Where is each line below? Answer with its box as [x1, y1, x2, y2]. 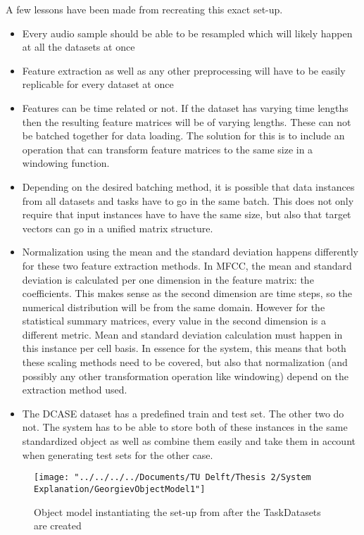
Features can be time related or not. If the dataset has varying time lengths [22, 100, 349, 115]
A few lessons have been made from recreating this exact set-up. [6, 2, 283, 16]
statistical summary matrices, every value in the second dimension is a [22, 313, 326, 328]
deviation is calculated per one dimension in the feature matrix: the [22, 272, 314, 287]
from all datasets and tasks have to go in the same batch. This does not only [22, 193, 354, 208]
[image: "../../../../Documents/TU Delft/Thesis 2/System [34, 472, 311, 483]
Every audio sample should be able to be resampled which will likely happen [22, 25, 353, 40]
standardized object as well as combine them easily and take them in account [22, 434, 356, 448]
